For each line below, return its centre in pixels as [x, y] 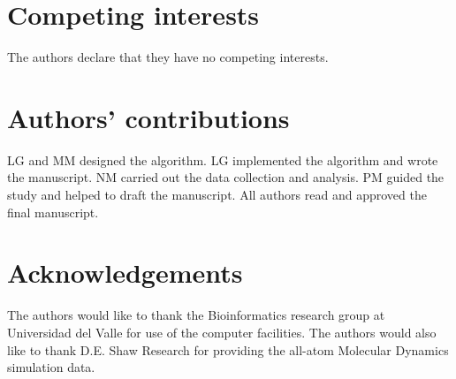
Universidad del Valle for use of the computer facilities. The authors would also [222, 332]
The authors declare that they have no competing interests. [168, 57]
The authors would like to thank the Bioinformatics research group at [196, 315]
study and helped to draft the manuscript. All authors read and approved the [217, 195]
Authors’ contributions [148, 117]
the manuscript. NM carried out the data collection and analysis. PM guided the [226, 177]
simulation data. [51, 367]
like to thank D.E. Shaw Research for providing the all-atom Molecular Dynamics [228, 349]
